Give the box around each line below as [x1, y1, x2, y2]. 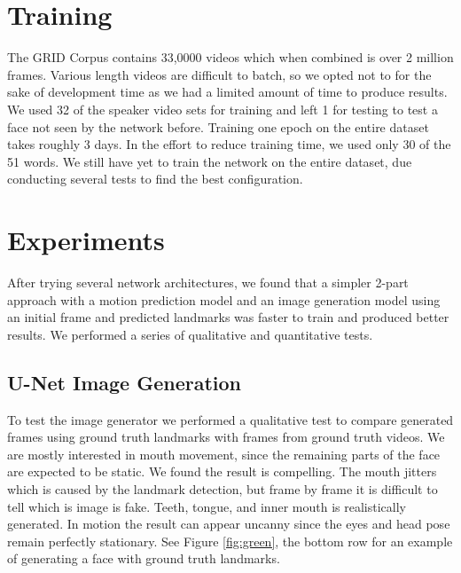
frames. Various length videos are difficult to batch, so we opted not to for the [7, 65, 432, 83]
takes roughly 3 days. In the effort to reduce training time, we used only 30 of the [7, 135, 451, 153]
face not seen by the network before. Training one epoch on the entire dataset [7, 117, 429, 136]
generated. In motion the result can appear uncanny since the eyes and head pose [7, 514, 450, 533]
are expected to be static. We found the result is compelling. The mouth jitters [7, 462, 437, 481]
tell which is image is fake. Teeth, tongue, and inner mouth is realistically [7, 497, 406, 515]
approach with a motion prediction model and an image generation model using [7, 290, 441, 309]
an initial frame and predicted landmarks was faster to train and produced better [7, 308, 449, 326]
